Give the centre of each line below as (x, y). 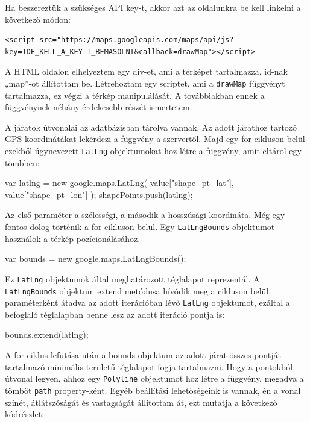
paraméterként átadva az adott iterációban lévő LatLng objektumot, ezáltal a (147, 303)
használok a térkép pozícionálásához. (73, 238)
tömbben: (22, 162)
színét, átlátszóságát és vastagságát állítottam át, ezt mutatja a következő (141, 402)
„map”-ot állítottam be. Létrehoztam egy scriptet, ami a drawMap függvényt (145, 83)
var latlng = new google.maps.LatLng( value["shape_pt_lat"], (119, 183)
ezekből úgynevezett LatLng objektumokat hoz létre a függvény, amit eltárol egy (153, 150)
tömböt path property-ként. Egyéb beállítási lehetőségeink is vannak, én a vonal (153, 390)
